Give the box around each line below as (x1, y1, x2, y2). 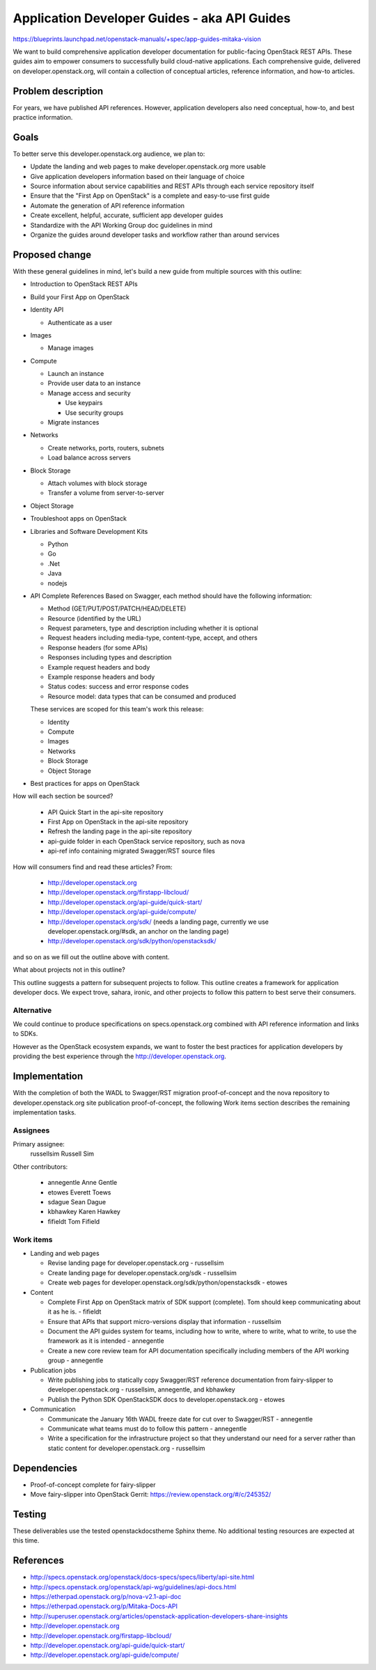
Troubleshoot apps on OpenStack (30, 514, 127, 523)
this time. (13, 1536, 40, 1545)
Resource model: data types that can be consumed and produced (47, 692, 237, 700)
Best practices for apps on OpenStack (30, 779, 140, 787)
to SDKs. (13, 1030, 38, 1038)
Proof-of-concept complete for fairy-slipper (30, 1480, 156, 1489)
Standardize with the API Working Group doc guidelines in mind (30, 221, 212, 229)
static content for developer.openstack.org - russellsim (47, 1444, 205, 1452)
